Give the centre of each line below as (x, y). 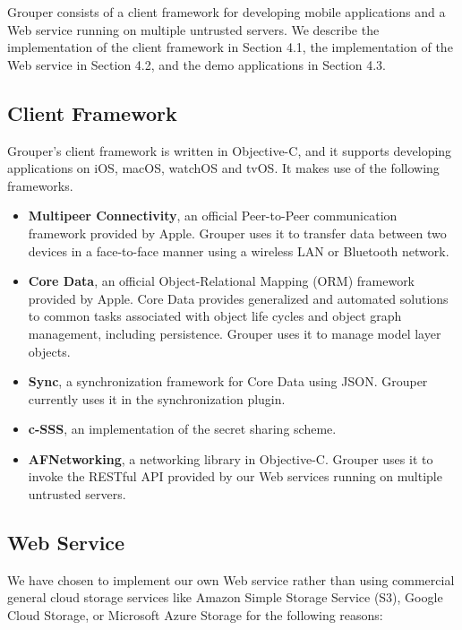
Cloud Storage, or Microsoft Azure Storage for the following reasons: (195, 615)
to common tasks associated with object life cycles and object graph (215, 316)
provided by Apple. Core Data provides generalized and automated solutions (238, 298)
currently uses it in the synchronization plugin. (157, 398)
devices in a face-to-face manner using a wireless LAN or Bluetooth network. (239, 250)
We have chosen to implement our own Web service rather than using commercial (231, 579)
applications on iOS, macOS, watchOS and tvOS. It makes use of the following (223, 168)
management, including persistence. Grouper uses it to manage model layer (235, 333)
